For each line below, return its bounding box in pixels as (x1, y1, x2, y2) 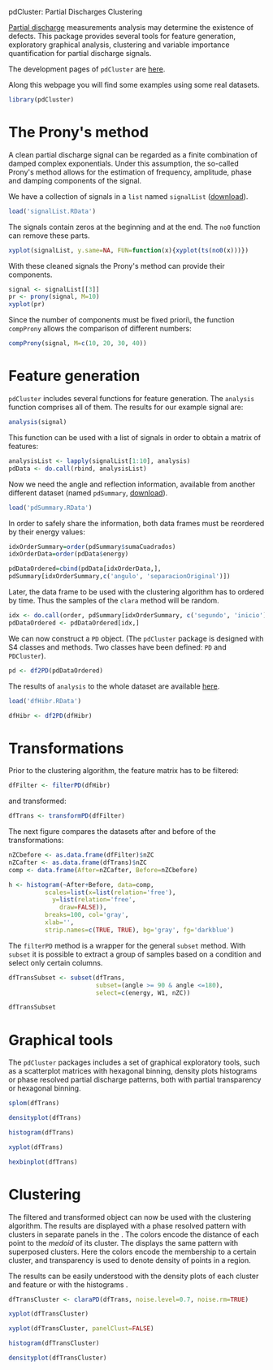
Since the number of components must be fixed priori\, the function (8, 315, 235, 325)
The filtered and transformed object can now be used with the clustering (8, 1212, 252, 1221)
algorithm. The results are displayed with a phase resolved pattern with (8, 1221, 246, 1230)
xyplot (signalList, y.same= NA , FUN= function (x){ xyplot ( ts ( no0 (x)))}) (8, 246, 249, 254)
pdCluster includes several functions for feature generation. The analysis (8, 394, 254, 403)
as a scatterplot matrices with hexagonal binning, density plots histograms (8, 1066, 258, 1076)
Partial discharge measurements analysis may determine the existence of (8, 23, 254, 32)
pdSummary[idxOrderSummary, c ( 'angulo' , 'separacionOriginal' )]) (8, 573, 231, 581)
